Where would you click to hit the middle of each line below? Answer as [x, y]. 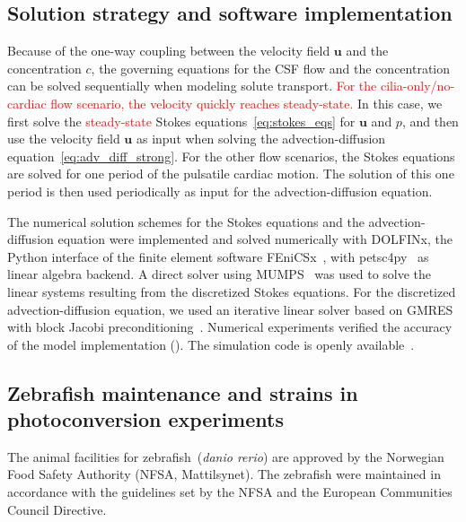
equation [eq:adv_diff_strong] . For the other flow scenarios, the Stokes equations [231, 156]
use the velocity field [64, 139]
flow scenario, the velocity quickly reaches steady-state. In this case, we [246, 103]
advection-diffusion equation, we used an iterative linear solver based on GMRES [230, 309]
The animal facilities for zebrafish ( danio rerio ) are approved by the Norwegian [226, 456]
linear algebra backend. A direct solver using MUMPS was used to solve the [220, 274]
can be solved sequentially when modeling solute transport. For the [192, 86]
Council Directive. [57, 509]
